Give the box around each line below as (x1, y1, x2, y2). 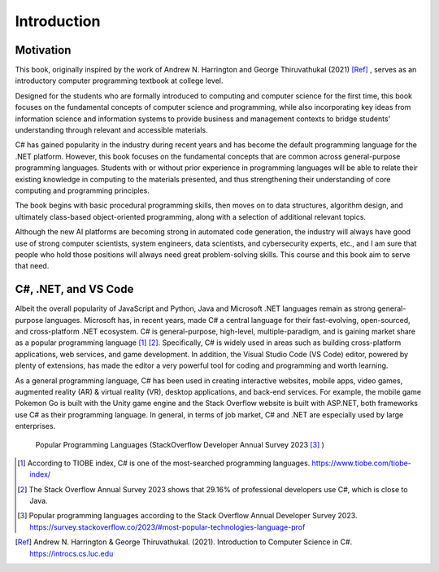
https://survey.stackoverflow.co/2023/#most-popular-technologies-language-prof (29, 522, 306, 532)
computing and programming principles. (15, 186, 150, 195)
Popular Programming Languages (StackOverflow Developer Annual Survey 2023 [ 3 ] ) (35, 439, 325, 449)
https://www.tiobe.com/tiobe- (311, 458, 412, 468)
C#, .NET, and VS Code (15, 282, 134, 296)
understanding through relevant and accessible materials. (15, 125, 208, 135)
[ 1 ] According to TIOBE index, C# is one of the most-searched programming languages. (17, 458, 311, 468)
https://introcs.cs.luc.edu (29, 548, 114, 558)
